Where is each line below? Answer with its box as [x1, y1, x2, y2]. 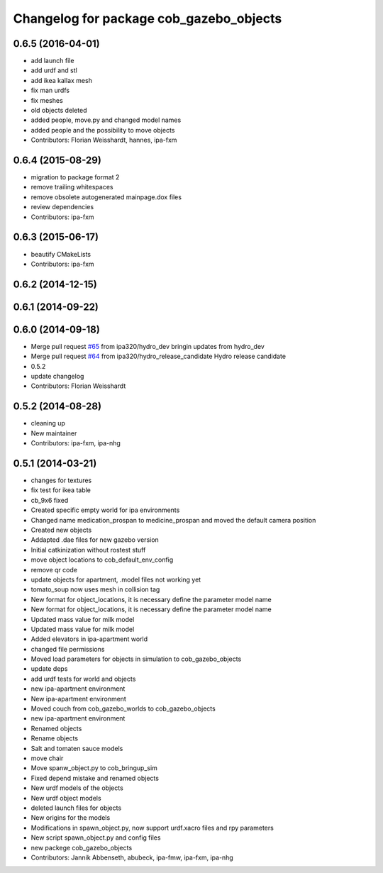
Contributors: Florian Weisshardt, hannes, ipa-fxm [30, 135, 177, 145]
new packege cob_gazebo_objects [30, 843, 133, 852]
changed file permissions [30, 645, 105, 653]
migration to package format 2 [30, 173, 120, 182]
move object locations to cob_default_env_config [30, 555, 174, 564]
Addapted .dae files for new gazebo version [30, 535, 159, 544]
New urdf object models [30, 794, 102, 802]
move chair [30, 754, 64, 762]
